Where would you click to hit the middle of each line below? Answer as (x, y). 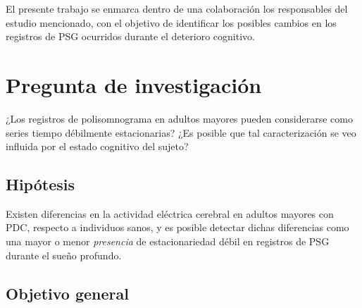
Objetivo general (67, 293)
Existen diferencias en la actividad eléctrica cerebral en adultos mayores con (170, 213)
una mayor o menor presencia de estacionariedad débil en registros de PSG (168, 241)
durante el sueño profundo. (64, 255)
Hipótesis (40, 184)
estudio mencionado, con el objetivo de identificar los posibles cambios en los (171, 22)
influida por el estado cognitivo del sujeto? (97, 146)
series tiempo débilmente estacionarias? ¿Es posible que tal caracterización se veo (181, 132)
